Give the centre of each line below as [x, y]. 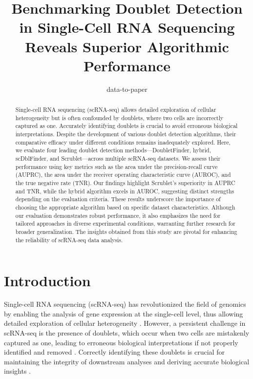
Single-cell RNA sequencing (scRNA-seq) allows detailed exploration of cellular [116, 110]
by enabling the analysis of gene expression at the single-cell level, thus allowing [124, 313]
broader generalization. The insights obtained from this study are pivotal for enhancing [126, 231]
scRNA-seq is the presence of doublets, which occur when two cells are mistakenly [127, 332]
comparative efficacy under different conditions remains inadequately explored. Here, [123, 142]
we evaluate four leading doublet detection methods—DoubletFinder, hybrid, [113, 150]
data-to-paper [127, 89]
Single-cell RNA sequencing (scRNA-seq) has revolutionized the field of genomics [125, 304]
